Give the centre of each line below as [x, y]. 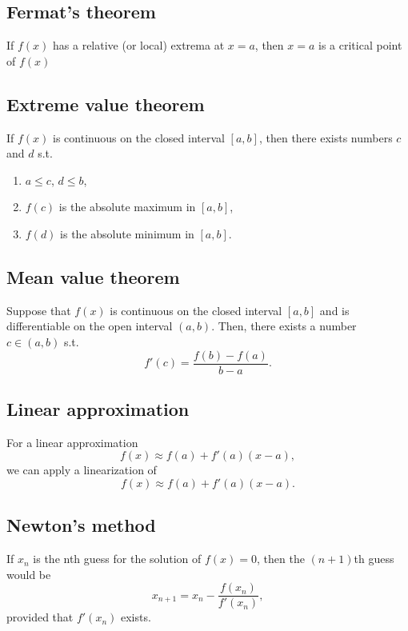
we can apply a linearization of [82, 470]
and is [334, 310]
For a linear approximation [72, 442]
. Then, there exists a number [284, 326]
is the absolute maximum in [127, 207]
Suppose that [39, 310]
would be [29, 574]
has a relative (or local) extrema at [139, 45]
